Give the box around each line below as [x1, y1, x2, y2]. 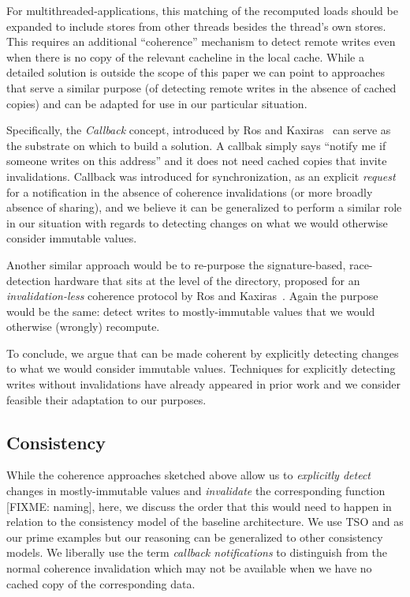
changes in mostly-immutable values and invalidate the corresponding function [6, 482, 386, 499]
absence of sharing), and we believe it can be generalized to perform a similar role [6, 199, 402, 216]
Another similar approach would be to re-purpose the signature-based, [6, 256, 346, 272]
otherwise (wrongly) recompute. [6, 318, 160, 335]
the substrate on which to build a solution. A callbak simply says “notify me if [6, 137, 386, 153]
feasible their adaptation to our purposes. [6, 391, 207, 407]
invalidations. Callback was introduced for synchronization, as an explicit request [6, 167, 396, 184]
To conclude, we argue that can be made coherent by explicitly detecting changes [6, 344, 399, 361]
